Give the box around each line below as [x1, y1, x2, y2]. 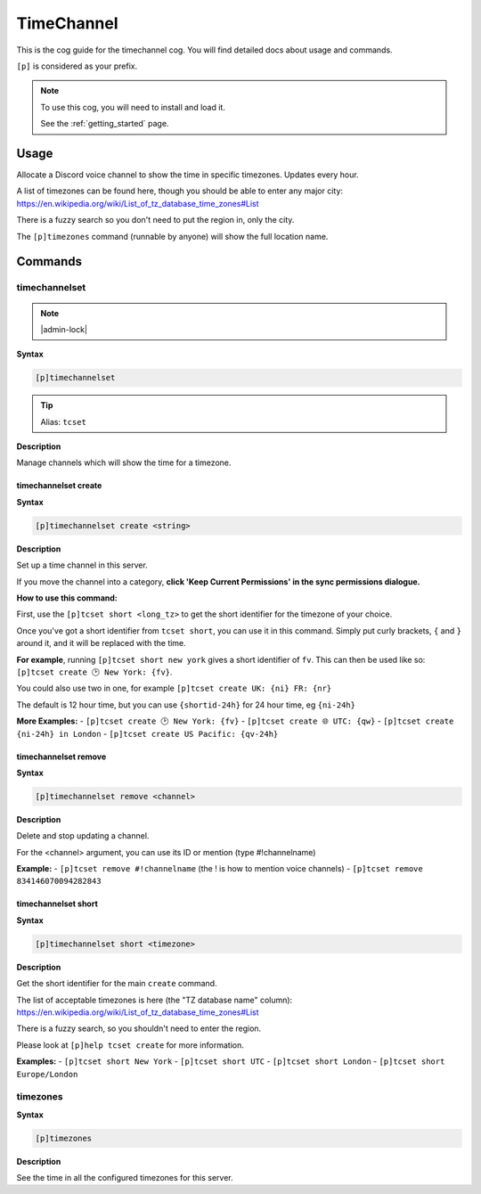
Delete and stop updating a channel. [16, 830, 150, 841]
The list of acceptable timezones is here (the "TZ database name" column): [16, 994, 293, 1005]
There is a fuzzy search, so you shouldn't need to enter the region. [16, 1023, 262, 1034]
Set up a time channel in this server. [16, 560, 149, 570]
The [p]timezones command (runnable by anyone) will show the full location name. [16, 231, 329, 241]
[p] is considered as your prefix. [16, 61, 138, 71]
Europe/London [16, 1069, 78, 1079]
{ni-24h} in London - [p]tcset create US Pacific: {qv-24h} [16, 728, 279, 739]
